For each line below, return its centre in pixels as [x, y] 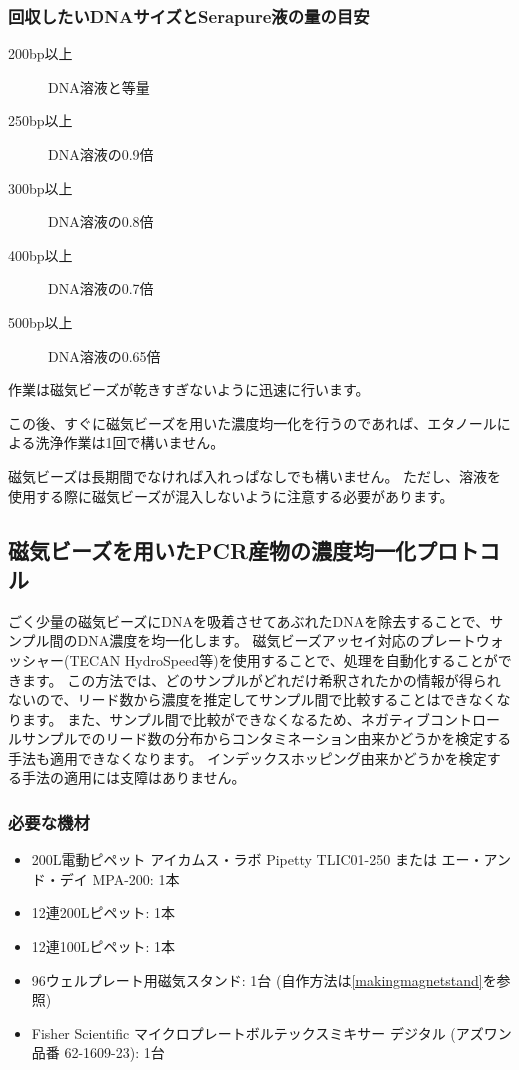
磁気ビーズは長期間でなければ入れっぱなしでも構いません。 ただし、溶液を [255, 475]
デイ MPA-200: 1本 [119, 878]
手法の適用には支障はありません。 [133, 777]
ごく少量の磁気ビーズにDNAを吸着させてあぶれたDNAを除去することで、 [249, 620]
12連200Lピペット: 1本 [103, 912]
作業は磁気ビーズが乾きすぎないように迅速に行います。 [189, 389]
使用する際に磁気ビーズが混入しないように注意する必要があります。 [231, 495]
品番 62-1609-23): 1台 [98, 1052]
